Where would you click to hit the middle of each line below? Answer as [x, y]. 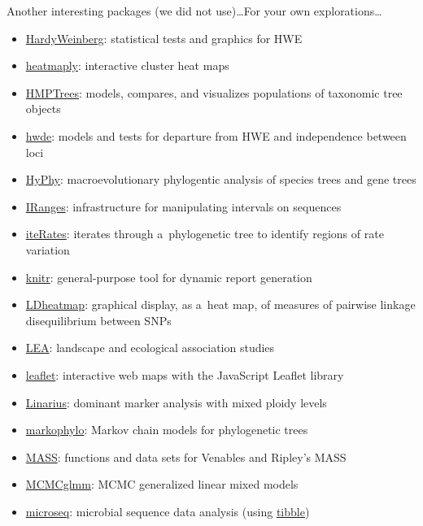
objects [43, 109]
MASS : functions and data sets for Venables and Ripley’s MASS [186, 456]
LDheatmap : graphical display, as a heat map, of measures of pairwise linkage [220, 304]
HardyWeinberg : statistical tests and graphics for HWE [164, 38]
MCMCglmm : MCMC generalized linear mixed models [162, 484]
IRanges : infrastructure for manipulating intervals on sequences [183, 206]
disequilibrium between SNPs [98, 320]
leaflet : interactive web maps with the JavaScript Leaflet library [185, 374]
